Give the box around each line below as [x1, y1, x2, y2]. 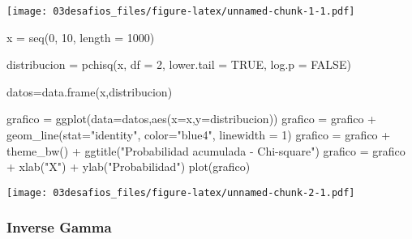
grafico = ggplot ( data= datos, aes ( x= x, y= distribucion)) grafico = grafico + [6, 110, 376, 127]
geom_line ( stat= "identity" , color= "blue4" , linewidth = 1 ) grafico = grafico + [6, 126, 391, 143]
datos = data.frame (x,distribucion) [6, 83, 173, 100]
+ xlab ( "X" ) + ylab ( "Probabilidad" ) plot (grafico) [6, 158, 251, 175]
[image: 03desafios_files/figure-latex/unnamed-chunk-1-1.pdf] [6, 6, 355, 17]
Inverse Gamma [6, 217, 112, 237]
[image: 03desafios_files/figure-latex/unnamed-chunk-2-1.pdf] [6, 186, 355, 198]
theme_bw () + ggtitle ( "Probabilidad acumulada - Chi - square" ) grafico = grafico [6, 142, 406, 159]
